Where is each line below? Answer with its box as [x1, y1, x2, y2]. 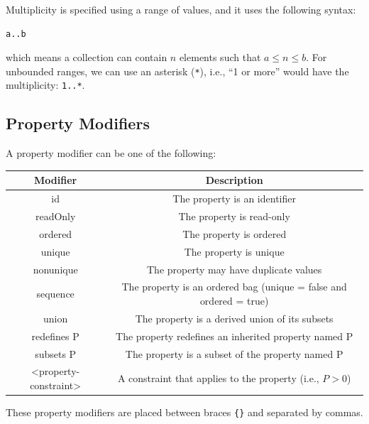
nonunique [33, 261, 78, 276]
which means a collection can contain [6, 50, 167, 65]
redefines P [31, 328, 79, 343]
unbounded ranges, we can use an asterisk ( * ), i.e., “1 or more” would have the [6, 63, 349, 78]
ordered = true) [199, 293, 269, 308]
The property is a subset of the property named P [125, 346, 343, 361]
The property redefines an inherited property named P [116, 328, 353, 343]
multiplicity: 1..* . [6, 77, 85, 92]
